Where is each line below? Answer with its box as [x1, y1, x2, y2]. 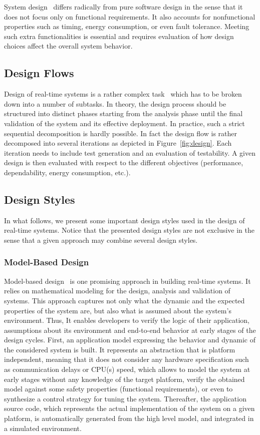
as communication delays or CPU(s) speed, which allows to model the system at [4, 364, 250, 374]
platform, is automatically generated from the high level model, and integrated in [4, 413, 254, 423]
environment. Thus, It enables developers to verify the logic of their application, [4, 315, 250, 325]
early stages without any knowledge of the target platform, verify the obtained [4, 373, 245, 384]
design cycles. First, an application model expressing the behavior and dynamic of [4, 334, 255, 345]
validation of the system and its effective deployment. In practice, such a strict [4, 118, 245, 128]
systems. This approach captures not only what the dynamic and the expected [4, 295, 245, 305]
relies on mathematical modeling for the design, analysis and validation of [4, 285, 230, 296]
